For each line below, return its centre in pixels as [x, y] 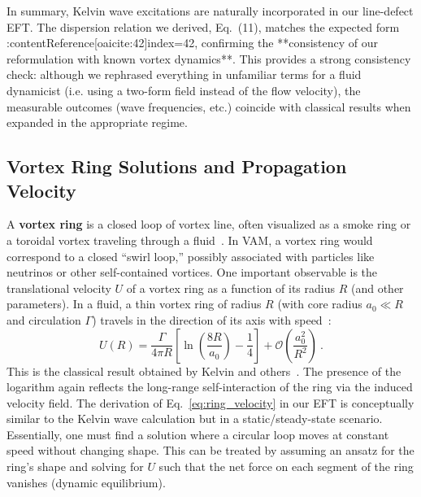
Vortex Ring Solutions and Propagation [177, 166]
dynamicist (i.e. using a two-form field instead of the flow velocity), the [184, 90]
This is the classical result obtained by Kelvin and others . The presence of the [204, 371]
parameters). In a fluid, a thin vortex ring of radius [134, 304]
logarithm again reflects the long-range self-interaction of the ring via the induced [210, 387]
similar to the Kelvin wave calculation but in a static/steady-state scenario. [195, 419]
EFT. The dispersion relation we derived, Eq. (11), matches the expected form [203, 26]
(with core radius [320, 304]
